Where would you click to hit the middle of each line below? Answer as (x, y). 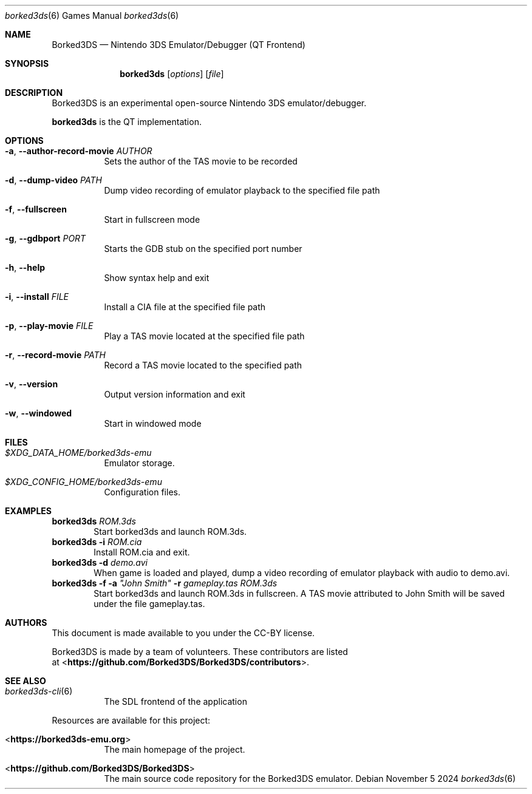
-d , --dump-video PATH (53, 180)
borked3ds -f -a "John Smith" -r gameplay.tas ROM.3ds (165, 583)
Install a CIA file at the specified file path (185, 307)
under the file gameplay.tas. (149, 604)
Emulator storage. (139, 463)
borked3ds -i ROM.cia (97, 542)
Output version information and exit (175, 394)
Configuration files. (142, 492)
